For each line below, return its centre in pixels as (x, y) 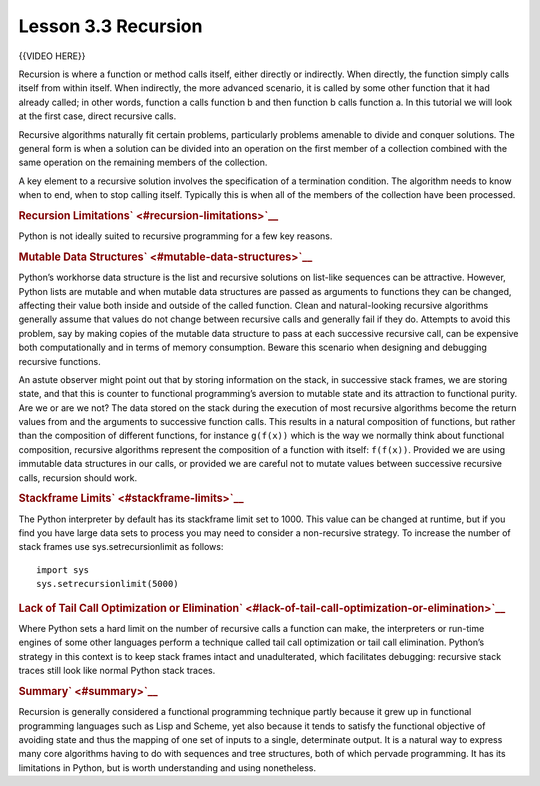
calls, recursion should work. (78, 477)
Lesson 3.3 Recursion (110, 26)
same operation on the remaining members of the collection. (143, 162)
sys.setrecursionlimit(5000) (107, 584)
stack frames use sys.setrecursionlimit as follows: (121, 547)
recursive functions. (60, 361)
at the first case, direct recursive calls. (97, 116)
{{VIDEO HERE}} (52, 56)
